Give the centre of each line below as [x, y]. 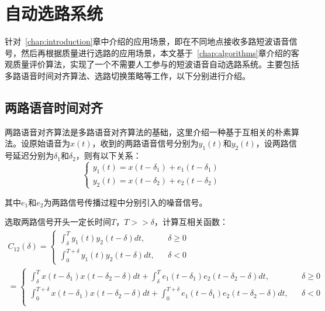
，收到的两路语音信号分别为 [145, 143]
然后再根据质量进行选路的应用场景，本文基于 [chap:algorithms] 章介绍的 [156, 52]
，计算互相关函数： [191, 222]
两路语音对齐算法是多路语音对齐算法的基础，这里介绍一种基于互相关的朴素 [148, 131]
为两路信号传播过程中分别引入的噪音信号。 [125, 202]
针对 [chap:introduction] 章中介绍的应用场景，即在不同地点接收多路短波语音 [147, 41]
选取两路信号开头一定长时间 [58, 222]
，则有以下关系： [108, 155]
